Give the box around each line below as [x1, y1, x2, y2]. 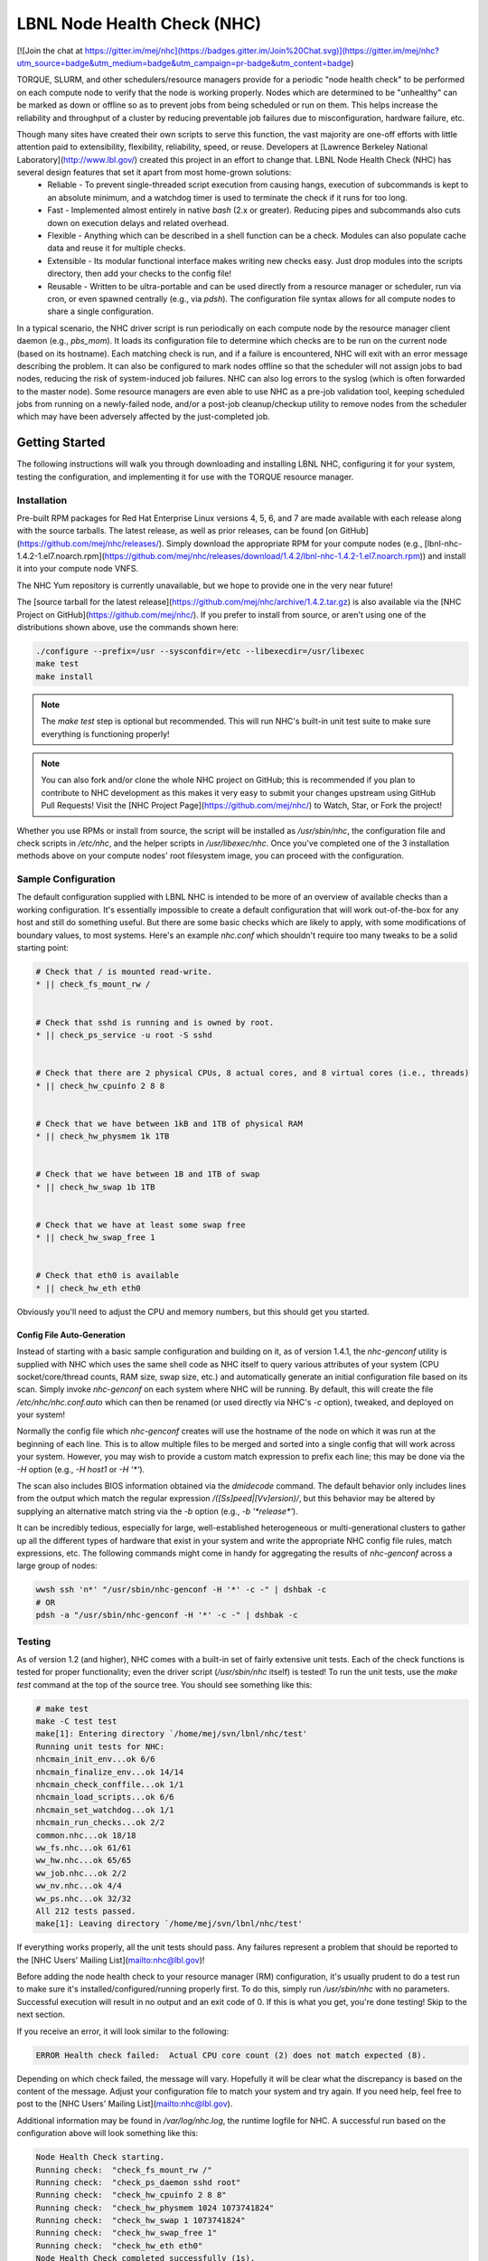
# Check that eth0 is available [35, 1271, 180, 1281]
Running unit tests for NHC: [35, 1741, 165, 1752]
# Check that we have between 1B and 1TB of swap [35, 1169, 260, 1179]
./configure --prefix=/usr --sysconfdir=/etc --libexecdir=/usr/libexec [35, 647, 365, 657]
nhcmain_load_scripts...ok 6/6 [35, 1792, 175, 1802]
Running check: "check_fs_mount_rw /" [35, 2164, 212, 2175]
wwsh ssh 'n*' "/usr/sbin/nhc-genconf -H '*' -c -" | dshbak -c [35, 1585, 327, 1595]
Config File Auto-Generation [16, 1329, 126, 1340]
